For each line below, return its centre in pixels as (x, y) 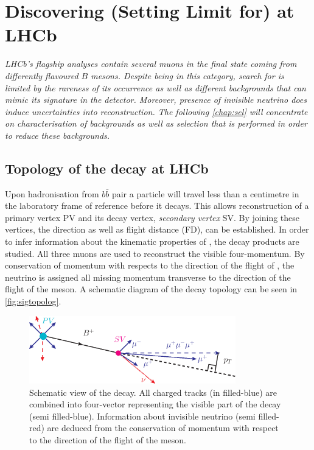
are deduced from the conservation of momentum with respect (163, 428)
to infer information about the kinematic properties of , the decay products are (152, 241)
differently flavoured (42, 75)
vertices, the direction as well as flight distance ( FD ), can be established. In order (157, 229)
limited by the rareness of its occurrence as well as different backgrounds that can (155, 87)
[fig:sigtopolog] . (33, 301)
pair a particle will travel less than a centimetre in (205, 193)
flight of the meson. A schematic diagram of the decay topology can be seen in (151, 289)
